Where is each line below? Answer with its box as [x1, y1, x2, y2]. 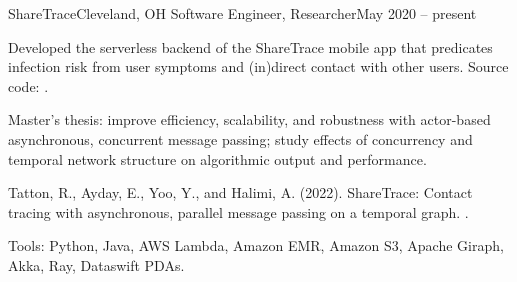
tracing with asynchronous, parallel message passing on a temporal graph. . [8, 201, 469, 222]
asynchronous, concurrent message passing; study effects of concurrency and [8, 128, 473, 149]
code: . [8, 75, 49, 96]
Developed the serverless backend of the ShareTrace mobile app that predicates [8, 36, 493, 57]
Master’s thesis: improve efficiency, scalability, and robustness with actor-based [8, 109, 491, 130]
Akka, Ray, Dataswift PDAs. [8, 254, 185, 275]
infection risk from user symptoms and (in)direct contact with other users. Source [8, 56, 509, 77]
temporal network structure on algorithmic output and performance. [8, 148, 427, 169]
